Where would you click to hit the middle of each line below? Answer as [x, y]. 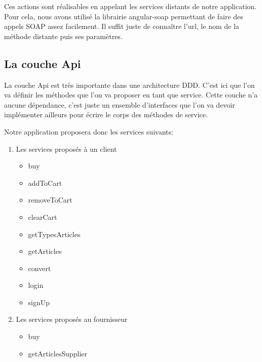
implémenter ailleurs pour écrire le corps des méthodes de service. [106, 114]
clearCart [43, 217]
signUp [39, 302]
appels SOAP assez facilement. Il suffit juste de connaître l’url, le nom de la [122, 26]
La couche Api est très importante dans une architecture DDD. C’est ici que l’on [129, 85]
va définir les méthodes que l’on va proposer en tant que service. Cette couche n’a [131, 95]
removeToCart [50, 200]
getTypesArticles [54, 234]
